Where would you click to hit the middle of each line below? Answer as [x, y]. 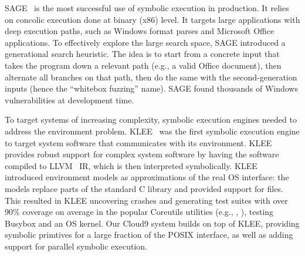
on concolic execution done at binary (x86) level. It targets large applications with [152, 19]
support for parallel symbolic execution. [76, 246]
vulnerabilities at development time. [70, 100]
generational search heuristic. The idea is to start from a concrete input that [142, 54]
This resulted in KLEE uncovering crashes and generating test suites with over [146, 200]
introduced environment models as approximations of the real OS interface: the [147, 177]
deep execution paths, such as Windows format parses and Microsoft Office [140, 31]
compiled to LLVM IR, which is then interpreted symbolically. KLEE [131, 165]
